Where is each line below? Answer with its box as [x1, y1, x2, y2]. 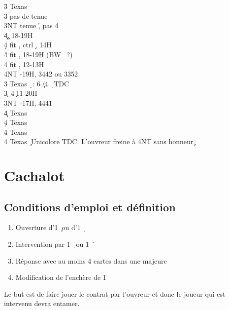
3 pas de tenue [4, 10, 48, 21]
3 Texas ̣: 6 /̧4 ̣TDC [4, 78, 69, 88]
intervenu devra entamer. [4, 298, 80, 309]
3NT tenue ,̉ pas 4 [4, 20, 59, 31]
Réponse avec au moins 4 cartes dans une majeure [15, 255, 167, 266]
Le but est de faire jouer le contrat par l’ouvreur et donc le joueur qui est [4, 288, 226, 299]
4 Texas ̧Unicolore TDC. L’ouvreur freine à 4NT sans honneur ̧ [4, 136, 195, 147]
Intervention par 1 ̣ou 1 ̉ [15, 239, 95, 249]
